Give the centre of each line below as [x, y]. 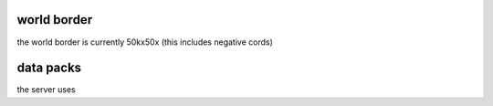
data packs [49, 68]
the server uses [47, 90]
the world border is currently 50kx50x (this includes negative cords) [145, 42]
